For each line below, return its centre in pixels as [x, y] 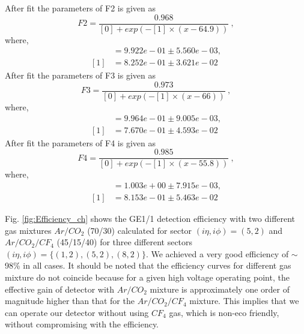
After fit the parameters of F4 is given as [80, 142]
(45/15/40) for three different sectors [125, 242]
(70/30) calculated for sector [140, 230]
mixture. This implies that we [244, 301]
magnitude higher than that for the [70, 301]
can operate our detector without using [77, 312]
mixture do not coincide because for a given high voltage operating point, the [147, 277]
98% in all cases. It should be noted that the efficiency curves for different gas [148, 265]
